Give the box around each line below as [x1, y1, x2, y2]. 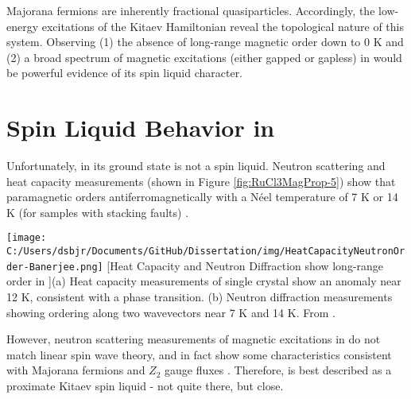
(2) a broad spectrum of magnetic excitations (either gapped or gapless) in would [6, 48, 402, 65]
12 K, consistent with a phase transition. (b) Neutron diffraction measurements [6, 289, 393, 305]
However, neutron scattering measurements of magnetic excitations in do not [6, 331, 381, 347]
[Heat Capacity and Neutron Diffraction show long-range [107, 257, 384, 273]
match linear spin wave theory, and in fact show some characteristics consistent [6, 346, 392, 362]
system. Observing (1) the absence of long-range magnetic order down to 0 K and [6, 33, 404, 50]
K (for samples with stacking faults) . [6, 203, 189, 220]
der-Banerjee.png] [6, 261, 103, 273]
